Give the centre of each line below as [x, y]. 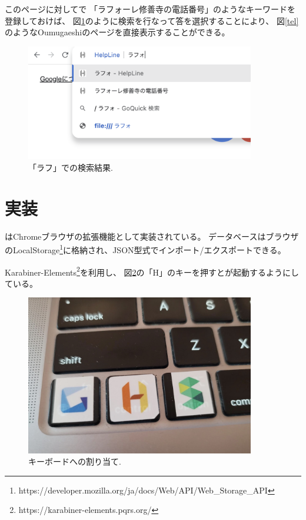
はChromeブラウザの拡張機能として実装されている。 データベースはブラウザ [152, 236]
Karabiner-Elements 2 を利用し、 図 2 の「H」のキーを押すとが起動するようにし [152, 271]
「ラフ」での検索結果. [71, 167]
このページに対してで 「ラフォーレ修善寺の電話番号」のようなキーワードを [150, 9]
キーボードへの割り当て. [75, 461]
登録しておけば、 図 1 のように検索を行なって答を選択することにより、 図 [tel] [152, 20]
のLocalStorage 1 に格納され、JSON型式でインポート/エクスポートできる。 [145, 249]
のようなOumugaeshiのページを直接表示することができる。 [117, 32]
